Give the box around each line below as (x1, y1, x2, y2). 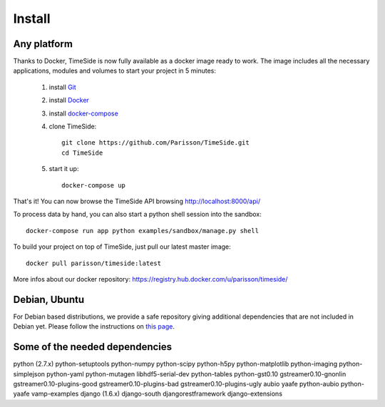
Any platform (13, 38, 73, 50)
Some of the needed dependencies (13, 341, 173, 353)
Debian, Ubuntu (13, 293, 85, 306)
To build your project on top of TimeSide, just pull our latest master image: (13, 242, 231, 251)
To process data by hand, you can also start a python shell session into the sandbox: (13, 210, 262, 219)
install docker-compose (48, 109, 119, 118)
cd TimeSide (61, 148, 103, 157)
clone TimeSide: (48, 122, 97, 131)
